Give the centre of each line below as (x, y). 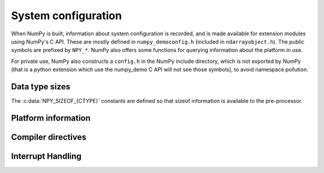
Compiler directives (49, 137)
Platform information (51, 118)
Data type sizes (41, 86)
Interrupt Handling (46, 156)
